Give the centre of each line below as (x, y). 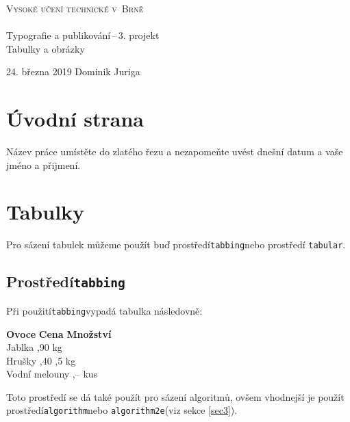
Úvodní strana (75, 119)
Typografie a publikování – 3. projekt (83, 35)
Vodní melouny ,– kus (52, 374)
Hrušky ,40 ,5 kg (41, 360)
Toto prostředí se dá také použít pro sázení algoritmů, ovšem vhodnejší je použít (175, 396)
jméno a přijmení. (43, 164)
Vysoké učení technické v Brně (75, 8)
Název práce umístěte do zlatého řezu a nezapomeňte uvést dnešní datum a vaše (175, 151)
